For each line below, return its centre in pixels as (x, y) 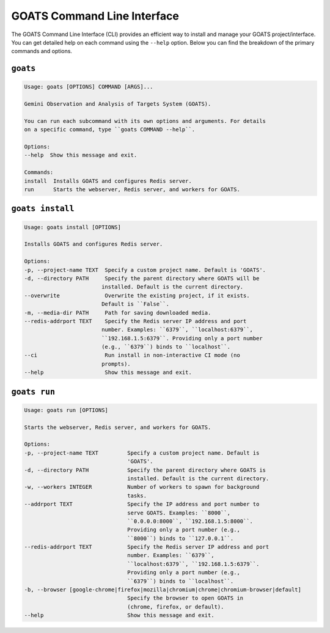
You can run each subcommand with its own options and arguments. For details (145, 121)
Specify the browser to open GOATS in (185, 598)
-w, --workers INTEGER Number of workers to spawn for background (142, 487)
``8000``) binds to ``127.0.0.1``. (181, 538)
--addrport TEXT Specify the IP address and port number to (142, 504)
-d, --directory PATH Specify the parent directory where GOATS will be (142, 278)
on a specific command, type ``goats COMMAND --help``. (110, 130)
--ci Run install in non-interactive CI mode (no (132, 355)
